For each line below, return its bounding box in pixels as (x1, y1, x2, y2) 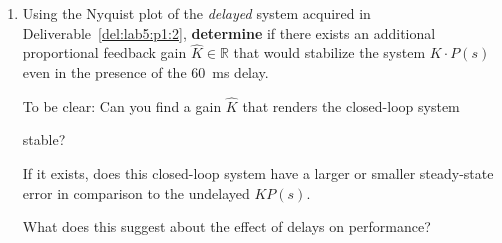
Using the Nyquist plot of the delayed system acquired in (22, 3, 371, 23)
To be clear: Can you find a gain (22, 95, 222, 116)
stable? (22, 129, 66, 150)
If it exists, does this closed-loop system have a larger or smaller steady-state (22, 163, 494, 183)
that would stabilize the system (233, 42, 426, 63)
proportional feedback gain (22, 42, 187, 63)
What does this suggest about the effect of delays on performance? (22, 216, 431, 237)
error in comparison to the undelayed (22, 182, 250, 203)
